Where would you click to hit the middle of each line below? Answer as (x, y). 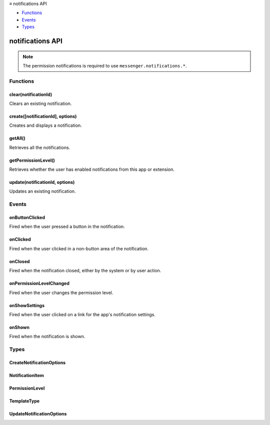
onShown (19, 327)
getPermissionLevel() (32, 160)
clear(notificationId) (31, 94)
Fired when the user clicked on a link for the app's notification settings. (82, 314)
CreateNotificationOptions (37, 363)
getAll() (17, 138)
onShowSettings (27, 305)
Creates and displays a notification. (45, 125)
